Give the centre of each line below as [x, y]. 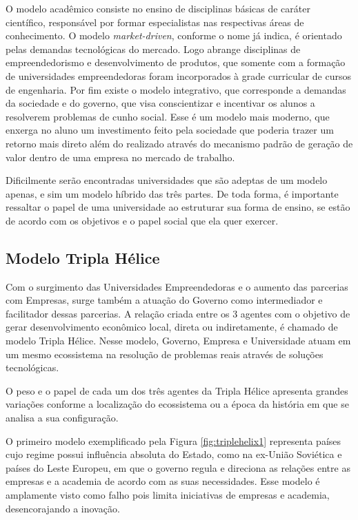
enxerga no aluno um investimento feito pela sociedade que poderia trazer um [170, 130]
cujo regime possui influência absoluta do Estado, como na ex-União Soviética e [174, 454]
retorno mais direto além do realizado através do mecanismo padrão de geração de [179, 143]
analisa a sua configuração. [62, 418]
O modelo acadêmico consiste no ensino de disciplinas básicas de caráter [158, 8]
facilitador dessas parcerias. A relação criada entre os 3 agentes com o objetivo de [178, 313]
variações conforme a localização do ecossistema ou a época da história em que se [177, 404]
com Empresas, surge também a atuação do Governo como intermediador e [164, 300]
